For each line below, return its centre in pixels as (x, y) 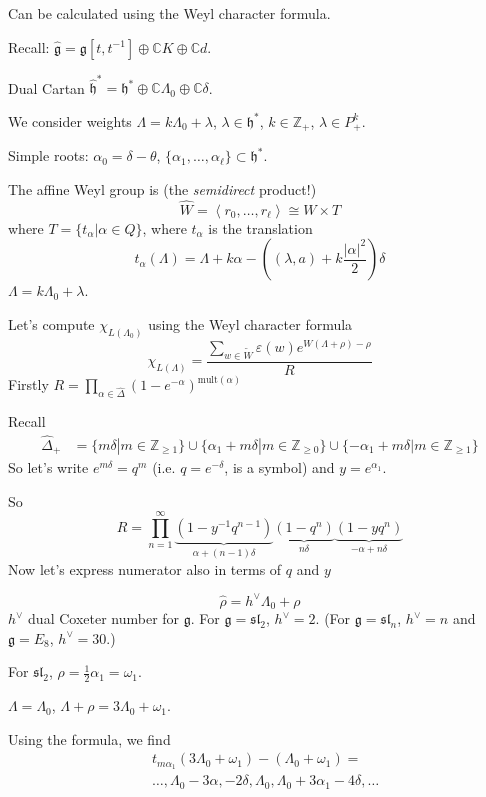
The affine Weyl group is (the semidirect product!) (162, 188)
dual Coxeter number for (104, 618)
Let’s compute (51, 323)
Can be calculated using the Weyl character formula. (169, 13)
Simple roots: (48, 155)
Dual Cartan (46, 87)
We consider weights (70, 120)
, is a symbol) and (279, 467)
